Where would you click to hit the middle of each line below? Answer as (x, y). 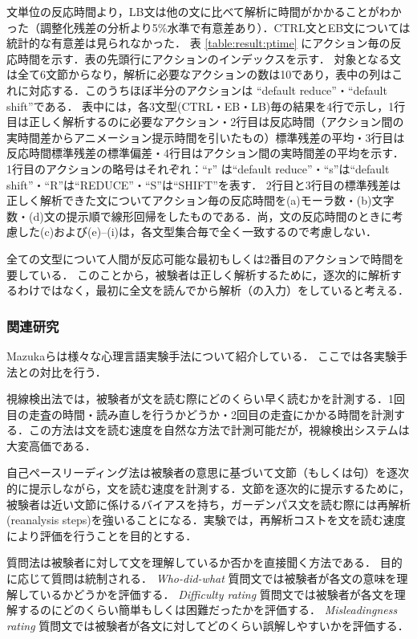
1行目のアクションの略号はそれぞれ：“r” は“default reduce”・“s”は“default (198, 168)
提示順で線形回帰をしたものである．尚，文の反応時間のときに (229, 216)
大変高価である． (51, 445)
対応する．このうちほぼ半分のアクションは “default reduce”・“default (208, 90)
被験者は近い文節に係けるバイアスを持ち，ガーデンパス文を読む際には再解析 (208, 504)
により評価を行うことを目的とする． (102, 535)
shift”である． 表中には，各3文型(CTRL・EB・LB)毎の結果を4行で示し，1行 (206, 106)
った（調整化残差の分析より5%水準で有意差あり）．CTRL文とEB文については (208, 27)
